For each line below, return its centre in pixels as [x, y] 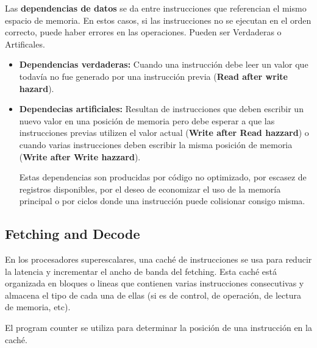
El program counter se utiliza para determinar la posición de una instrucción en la [158, 328]
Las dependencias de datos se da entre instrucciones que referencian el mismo [156, 8]
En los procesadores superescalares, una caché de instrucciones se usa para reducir [158, 259]
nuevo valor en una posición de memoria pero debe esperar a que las [147, 120]
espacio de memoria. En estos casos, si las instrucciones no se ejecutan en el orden [158, 20]
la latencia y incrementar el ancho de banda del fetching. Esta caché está [141, 271]
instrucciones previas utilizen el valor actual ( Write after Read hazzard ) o [164, 133]
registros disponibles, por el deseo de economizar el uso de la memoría [150, 189]
